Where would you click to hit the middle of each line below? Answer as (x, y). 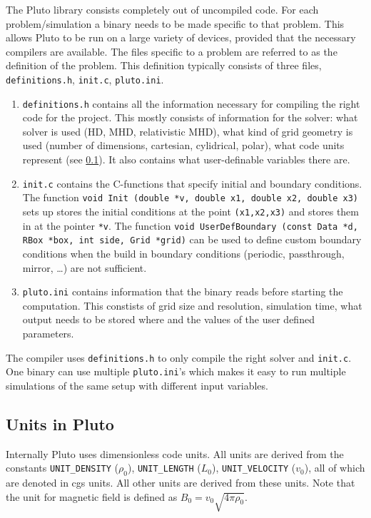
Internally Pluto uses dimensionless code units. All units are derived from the (175, 453)
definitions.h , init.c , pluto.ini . (85, 79)
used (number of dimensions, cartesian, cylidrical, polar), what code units (183, 145)
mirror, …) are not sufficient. (85, 267)
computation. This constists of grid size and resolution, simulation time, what (192, 305)
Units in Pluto (60, 423)
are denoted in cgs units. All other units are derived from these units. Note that (181, 483)
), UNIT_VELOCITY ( (254, 468)
